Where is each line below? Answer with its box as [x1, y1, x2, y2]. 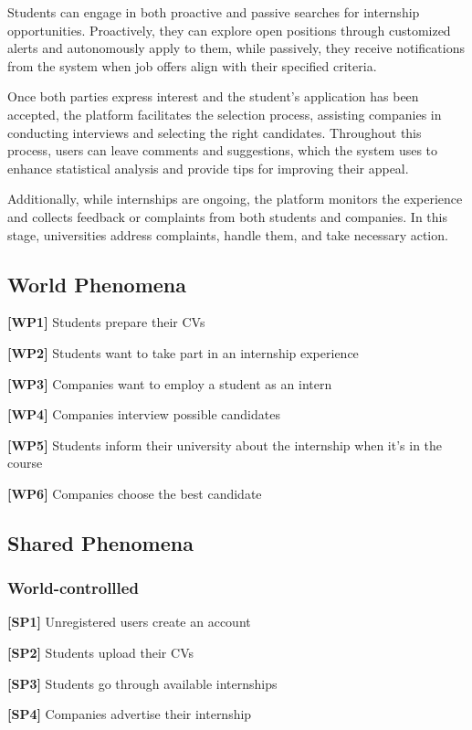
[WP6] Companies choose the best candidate [7, 483, 262, 503]
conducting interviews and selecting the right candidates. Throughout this [7, 122, 422, 142]
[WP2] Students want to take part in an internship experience [7, 343, 359, 362]
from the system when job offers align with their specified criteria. [7, 56, 377, 75]
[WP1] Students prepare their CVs [7, 312, 205, 332]
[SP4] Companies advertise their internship [7, 704, 252, 724]
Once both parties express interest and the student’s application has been [7, 87, 419, 106]
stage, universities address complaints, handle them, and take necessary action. [7, 225, 448, 244]
